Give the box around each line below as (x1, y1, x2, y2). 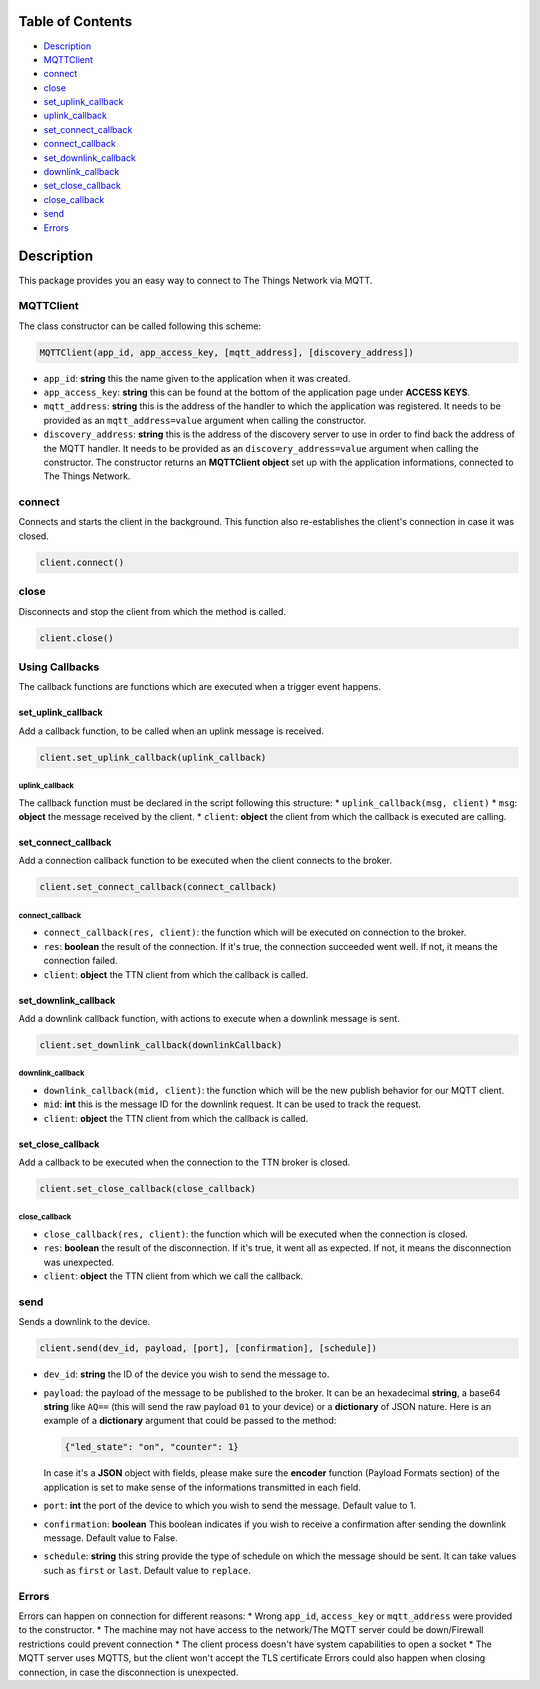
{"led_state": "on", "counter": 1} (64, 1441, 239, 1453)
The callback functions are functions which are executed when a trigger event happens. (18, 681, 382, 693)
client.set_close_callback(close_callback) (39, 1183, 257, 1195)
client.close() (39, 632, 114, 644)
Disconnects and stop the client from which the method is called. (18, 605, 287, 617)
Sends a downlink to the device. (18, 1316, 150, 1328)
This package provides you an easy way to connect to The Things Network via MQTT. (18, 274, 373, 286)
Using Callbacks (18, 660, 100, 674)
